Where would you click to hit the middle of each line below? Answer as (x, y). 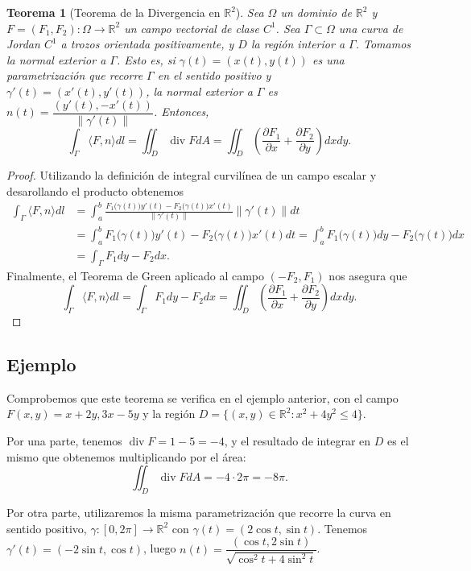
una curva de (371, 28)
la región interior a (298, 44)
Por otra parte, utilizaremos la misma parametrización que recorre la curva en (199, 513)
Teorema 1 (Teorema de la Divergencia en (114, 12)
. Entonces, (181, 112)
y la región (169, 414)
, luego (159, 548)
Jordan (23, 44)
